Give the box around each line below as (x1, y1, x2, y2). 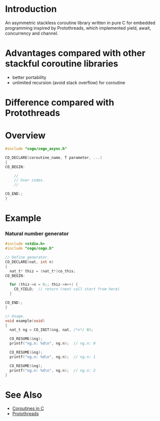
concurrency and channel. (5, 30, 59, 36)
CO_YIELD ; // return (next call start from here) (14, 287, 120, 292)
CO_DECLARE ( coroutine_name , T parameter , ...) (5, 155, 102, 160)
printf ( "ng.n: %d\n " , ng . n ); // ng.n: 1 (9, 354, 96, 359)
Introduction (5, 3, 57, 15)
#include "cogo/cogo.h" (5, 246, 54, 251)
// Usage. (5, 313, 26, 319)
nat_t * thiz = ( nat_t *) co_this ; (9, 268, 76, 273)
